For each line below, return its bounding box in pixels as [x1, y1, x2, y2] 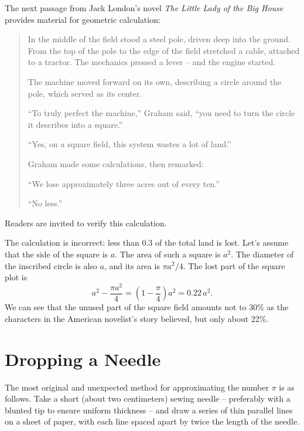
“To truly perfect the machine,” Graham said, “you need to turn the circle [28, 107, 295, 119]
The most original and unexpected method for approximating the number [5, 381, 269, 393]
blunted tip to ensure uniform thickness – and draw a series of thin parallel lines [5, 403, 293, 416]
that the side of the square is [5, 247, 108, 260]
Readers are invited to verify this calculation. [5, 216, 167, 229]
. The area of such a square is [115, 247, 221, 260]
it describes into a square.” [28, 118, 123, 130]
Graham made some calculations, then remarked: [28, 157, 204, 169]
